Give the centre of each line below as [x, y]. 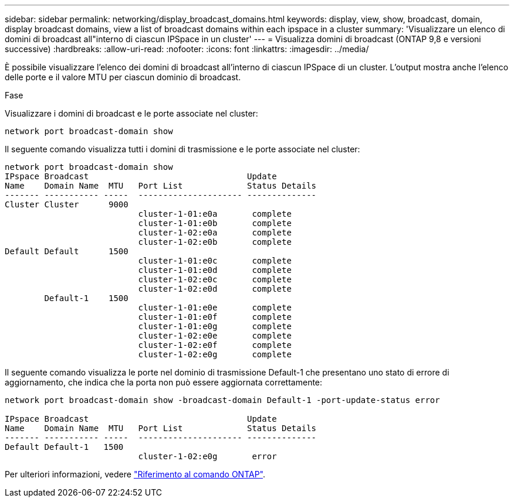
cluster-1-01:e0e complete [215, 308]
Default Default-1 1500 [64, 447]
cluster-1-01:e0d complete [215, 270]
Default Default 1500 [67, 251]
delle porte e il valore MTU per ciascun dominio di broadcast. [123, 77]
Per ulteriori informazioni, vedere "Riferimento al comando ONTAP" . [135, 474]
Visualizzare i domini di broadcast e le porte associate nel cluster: [131, 113]
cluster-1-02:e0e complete [215, 336]
